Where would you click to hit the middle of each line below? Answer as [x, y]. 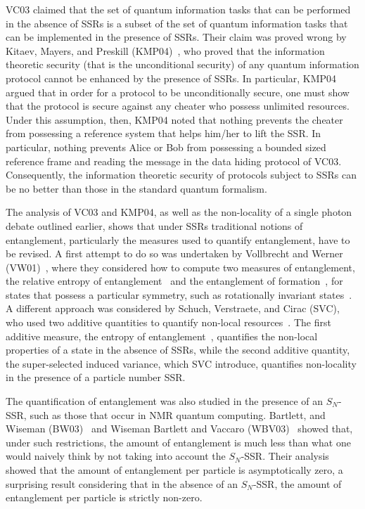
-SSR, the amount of [297, 483]
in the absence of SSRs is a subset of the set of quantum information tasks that [177, 23]
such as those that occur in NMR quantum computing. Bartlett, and [178, 414]
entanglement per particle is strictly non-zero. [104, 497]
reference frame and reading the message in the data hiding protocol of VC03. [174, 161]
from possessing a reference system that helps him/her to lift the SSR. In [164, 133]
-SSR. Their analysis [285, 456]
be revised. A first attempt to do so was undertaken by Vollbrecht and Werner [174, 253]
